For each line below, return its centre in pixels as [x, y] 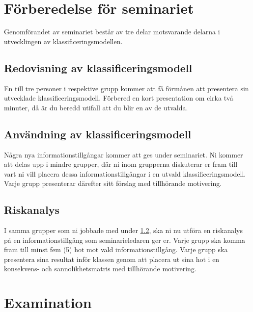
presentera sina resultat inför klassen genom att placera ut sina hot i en [112, 259]
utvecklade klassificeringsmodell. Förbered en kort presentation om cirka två [119, 98]
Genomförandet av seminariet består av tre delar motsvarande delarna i [112, 32]
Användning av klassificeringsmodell [98, 134]
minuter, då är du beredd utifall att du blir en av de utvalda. [96, 107]
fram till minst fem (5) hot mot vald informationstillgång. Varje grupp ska [116, 249]
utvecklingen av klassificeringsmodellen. [63, 41]
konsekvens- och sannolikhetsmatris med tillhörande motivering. [100, 269]
